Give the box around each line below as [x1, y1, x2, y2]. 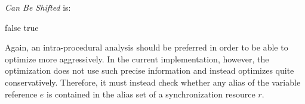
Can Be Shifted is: [5, 1, 71, 13]
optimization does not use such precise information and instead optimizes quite [5, 64, 294, 77]
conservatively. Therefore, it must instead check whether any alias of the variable [5, 75, 301, 88]
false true [5, 21, 39, 33]
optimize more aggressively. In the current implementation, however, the [5, 52, 269, 65]
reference [5, 87, 38, 100]
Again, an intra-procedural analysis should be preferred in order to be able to [5, 41, 288, 53]
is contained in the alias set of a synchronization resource [46, 87, 255, 100]
